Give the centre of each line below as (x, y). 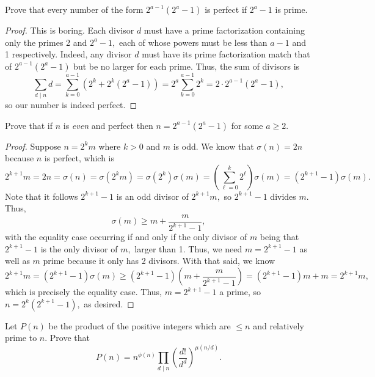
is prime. (291, 9)
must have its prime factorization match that (226, 54)
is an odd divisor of (152, 196)
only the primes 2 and (46, 42)
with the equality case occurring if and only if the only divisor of (126, 237)
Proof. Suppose (33, 146)
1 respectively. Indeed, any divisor (68, 54)
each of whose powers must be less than (193, 42)
